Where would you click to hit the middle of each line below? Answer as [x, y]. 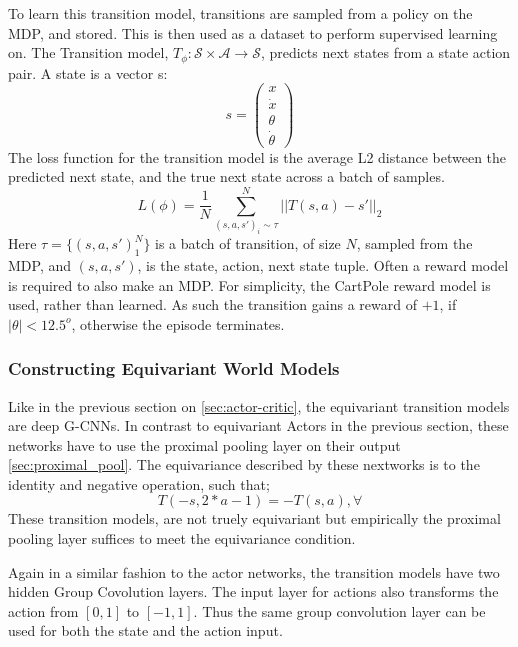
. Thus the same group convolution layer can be [339, 610]
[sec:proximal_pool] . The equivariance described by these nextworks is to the [244, 464]
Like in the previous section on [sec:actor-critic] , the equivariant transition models [259, 405]
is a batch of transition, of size [248, 243]
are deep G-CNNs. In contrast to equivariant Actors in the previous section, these [258, 425]
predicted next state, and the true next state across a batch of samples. [226, 176]
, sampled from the [414, 243]
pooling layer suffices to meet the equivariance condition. [182, 538]
